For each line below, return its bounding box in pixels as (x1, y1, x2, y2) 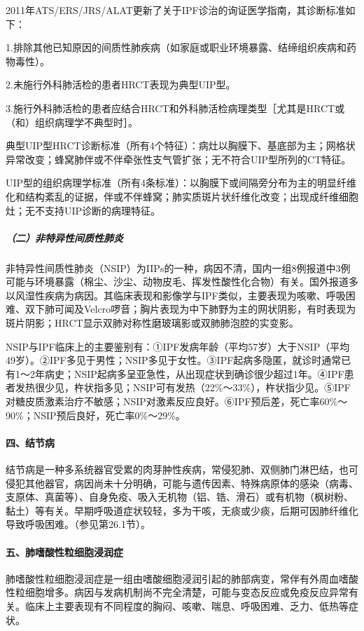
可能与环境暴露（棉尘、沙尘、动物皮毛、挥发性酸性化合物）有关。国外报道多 (6, 274, 358, 289)
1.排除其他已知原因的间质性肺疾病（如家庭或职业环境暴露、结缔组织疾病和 (6, 40, 346, 55)
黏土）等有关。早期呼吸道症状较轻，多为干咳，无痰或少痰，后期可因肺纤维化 (6, 503, 358, 517)
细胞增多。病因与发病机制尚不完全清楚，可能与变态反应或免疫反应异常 (24, 585, 349, 599)
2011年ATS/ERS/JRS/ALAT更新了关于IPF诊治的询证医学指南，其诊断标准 (6, 3, 346, 17)
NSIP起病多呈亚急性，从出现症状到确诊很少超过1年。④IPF (73, 366, 344, 381)
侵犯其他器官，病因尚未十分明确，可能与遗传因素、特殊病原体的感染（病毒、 (6, 475, 358, 490)
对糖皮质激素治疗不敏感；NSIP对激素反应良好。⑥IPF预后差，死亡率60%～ (6, 394, 348, 409)
